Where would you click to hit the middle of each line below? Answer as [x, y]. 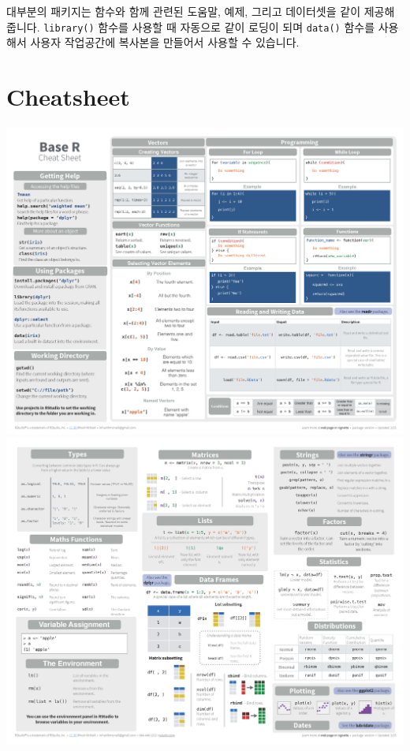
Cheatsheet [68, 97]
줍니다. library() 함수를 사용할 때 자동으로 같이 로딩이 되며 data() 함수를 [191, 26]
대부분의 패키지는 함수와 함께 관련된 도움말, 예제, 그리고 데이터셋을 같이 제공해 [201, 11]
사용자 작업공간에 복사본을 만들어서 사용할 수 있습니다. [165, 42]
